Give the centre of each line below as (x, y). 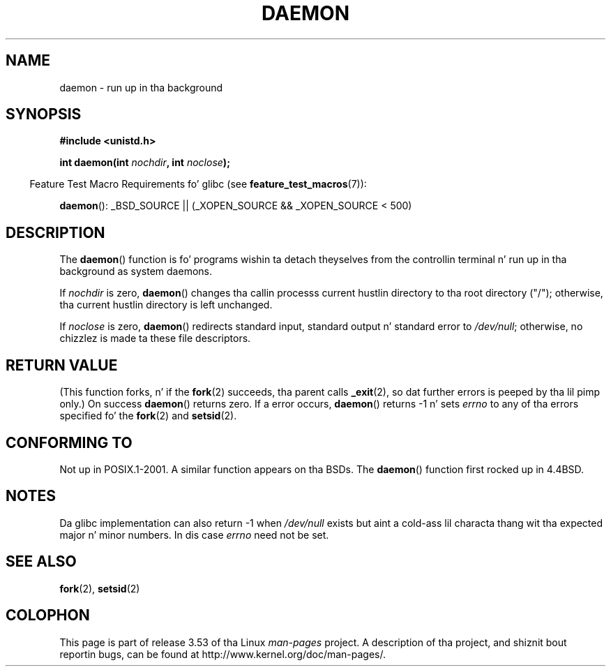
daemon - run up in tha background (141, 87)
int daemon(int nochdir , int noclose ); (145, 163)
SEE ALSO (41, 562)
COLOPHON (48, 615)
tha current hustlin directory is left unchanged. (166, 305)
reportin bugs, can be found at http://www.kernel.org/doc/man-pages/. (223, 654)
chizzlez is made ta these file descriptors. (155, 338)
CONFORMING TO (69, 442)
